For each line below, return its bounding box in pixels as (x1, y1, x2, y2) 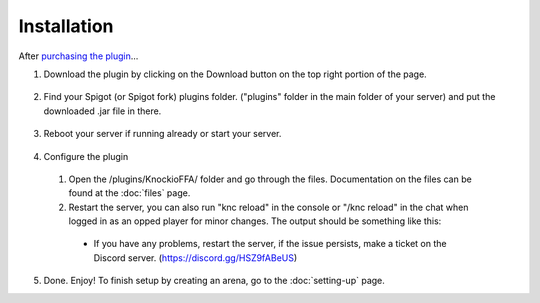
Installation (18, 15, 114, 37)
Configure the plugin (43, 150, 129, 162)
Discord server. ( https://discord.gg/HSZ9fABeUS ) (93, 251, 298, 264)
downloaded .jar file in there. (43, 105, 162, 117)
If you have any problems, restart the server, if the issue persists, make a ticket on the (93, 238, 447, 250)
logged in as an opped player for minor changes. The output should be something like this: (68, 215, 442, 227)
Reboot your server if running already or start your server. (43, 128, 282, 140)
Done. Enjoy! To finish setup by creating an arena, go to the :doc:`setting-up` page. (43, 275, 385, 287)
